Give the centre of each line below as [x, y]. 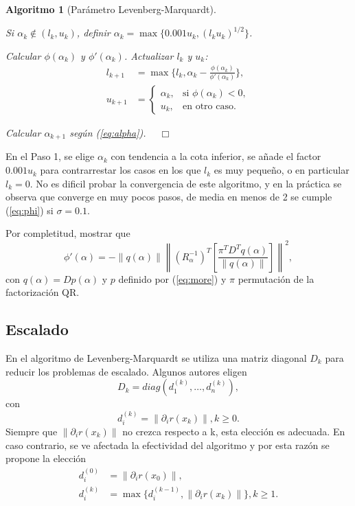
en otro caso [208, 106]
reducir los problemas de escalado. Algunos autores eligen [126, 371]
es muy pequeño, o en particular [282, 170]
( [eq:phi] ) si [30, 210]
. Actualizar [149, 55]
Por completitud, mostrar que [68, 233]
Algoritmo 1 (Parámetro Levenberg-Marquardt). [111, 9]
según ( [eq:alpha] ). [108, 133]
